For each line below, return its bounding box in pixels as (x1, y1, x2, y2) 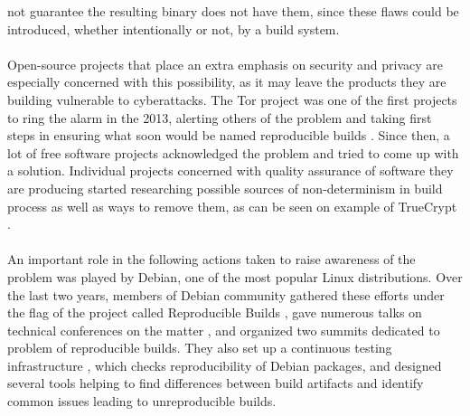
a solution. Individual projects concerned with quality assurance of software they (7, 161, 454, 180)
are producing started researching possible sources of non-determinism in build (7, 178, 443, 197)
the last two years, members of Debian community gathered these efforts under (7, 285, 445, 304)
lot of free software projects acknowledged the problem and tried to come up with (7, 143, 459, 162)
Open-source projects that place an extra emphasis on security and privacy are (7, 54, 444, 73)
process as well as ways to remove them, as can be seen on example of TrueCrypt (7, 196, 457, 215)
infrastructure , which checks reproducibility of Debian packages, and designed (7, 355, 442, 374)
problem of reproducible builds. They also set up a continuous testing (7, 338, 392, 357)
